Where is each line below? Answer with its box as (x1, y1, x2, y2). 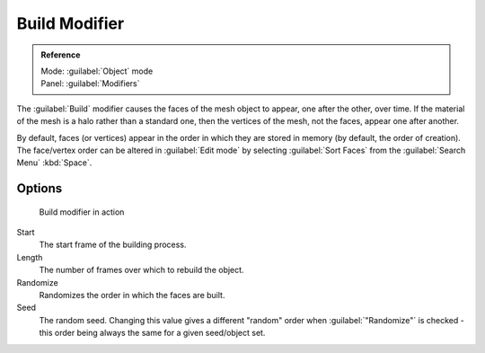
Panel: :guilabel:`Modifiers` (40, 78, 140, 89)
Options (16, 181, 63, 197)
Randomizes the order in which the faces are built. (39, 290, 225, 301)
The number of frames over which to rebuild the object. (39, 265, 244, 276)
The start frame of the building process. (39, 239, 187, 251)
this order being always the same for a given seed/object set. (39, 328, 266, 339)
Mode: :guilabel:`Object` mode (40, 66, 154, 76)
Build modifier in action (39, 207, 125, 217)
